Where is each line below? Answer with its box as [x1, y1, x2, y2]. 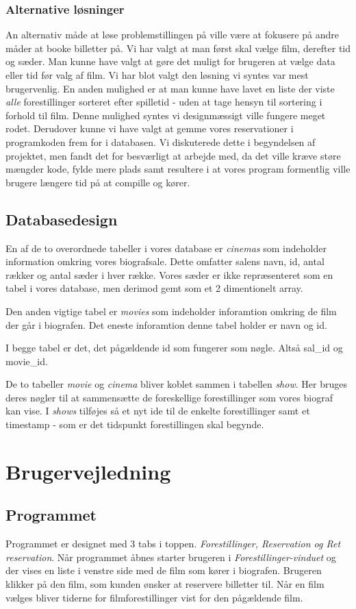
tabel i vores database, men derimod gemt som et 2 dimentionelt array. [5, 281, 303, 295]
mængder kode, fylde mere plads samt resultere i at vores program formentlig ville [5, 162, 351, 176]
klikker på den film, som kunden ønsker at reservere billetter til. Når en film [5, 577, 325, 591]
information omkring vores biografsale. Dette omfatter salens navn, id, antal [5, 254, 325, 269]
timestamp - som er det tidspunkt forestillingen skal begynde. [5, 417, 264, 432]
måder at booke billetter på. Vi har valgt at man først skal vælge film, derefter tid [5, 40, 351, 55]
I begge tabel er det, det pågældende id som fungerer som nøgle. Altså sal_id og [5, 340, 343, 355]
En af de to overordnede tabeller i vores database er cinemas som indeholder [5, 240, 327, 255]
